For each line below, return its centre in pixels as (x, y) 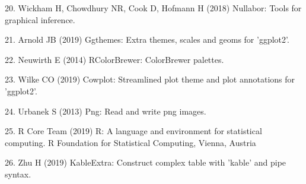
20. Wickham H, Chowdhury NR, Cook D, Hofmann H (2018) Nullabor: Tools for (153, 8)
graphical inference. (40, 19)
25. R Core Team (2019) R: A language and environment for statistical (133, 131)
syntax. (18, 174)
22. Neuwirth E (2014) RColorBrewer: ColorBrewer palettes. (114, 59)
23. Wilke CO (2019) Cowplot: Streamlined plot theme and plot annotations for (150, 79)
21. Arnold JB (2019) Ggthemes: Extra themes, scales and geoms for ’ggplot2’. (147, 39)
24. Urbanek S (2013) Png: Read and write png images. (106, 111)
